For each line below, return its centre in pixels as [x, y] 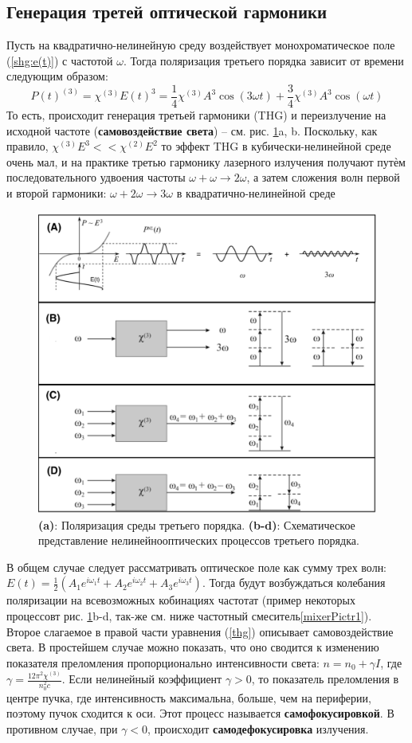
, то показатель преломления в [325, 679]
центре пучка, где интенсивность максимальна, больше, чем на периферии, [189, 697]
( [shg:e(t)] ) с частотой [60, 60]
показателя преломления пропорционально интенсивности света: [163, 662]
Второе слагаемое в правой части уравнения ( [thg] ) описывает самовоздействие [200, 631]
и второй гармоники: [57, 193]
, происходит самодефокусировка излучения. [258, 729]
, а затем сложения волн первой [323, 177]
